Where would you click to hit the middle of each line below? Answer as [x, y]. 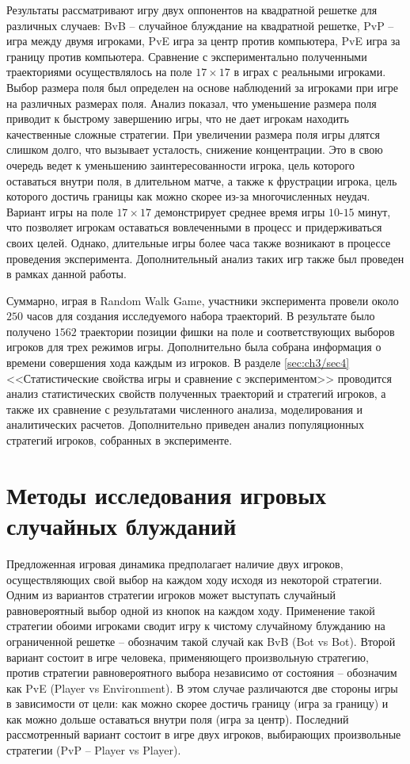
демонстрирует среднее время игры [240, 211]
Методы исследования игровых [167, 494]
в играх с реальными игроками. [310, 72]
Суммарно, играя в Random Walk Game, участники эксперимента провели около [203, 300]
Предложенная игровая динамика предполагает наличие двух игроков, [175, 563]
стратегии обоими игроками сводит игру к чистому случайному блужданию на [196, 626]
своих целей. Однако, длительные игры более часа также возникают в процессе [199, 242]
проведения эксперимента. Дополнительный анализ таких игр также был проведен [205, 258]
